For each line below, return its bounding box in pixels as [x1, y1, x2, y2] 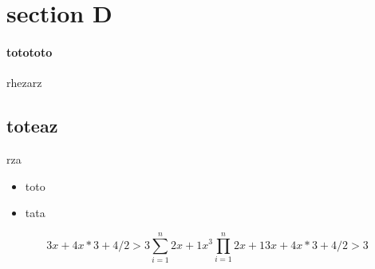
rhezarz [6, 74, 42, 91]
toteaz [6, 113, 58, 138]
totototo [6, 43, 53, 60]
